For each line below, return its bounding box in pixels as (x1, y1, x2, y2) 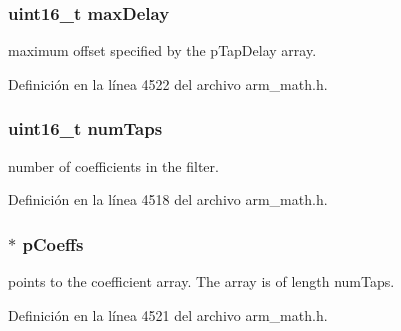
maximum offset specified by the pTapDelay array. (8, 40, 317, 61)
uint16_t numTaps (8, 116, 163, 141)
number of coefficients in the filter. (8, 155, 219, 176)
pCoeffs (22, 231, 84, 256)
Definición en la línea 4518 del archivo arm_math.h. (8, 189, 328, 210)
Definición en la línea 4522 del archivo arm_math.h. (8, 73, 328, 94)
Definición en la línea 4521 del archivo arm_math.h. (8, 304, 328, 325)
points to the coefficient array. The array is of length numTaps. (8, 271, 395, 292)
